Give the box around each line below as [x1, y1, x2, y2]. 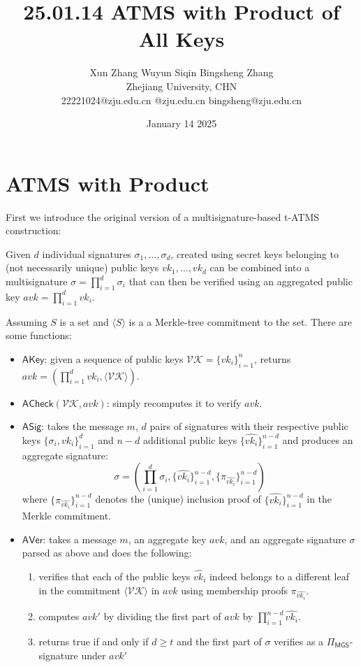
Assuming [6, 314, 47, 329]
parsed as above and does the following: [22, 545, 192, 560]
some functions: [6, 328, 72, 343]
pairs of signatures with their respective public [149, 419, 348, 433]
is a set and [59, 314, 109, 329]
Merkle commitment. [22, 508, 111, 522]
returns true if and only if [38, 633, 149, 648]
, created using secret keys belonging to [170, 246, 339, 261]
